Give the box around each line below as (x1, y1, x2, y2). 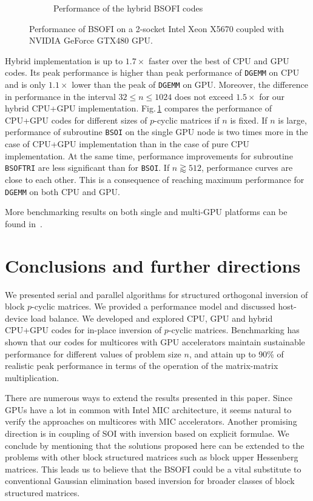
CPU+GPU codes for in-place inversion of (5, 323, 162, 336)
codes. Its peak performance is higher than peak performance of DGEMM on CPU (5, 66, 300, 79)
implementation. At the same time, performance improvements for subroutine (5, 149, 293, 162)
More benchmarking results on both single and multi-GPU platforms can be (5, 205, 288, 218)
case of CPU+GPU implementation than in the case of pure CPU (5, 138, 249, 150)
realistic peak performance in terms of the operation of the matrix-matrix (5, 359, 278, 372)
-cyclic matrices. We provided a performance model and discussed (32, 300, 275, 313)
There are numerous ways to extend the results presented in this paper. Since (5, 391, 292, 404)
